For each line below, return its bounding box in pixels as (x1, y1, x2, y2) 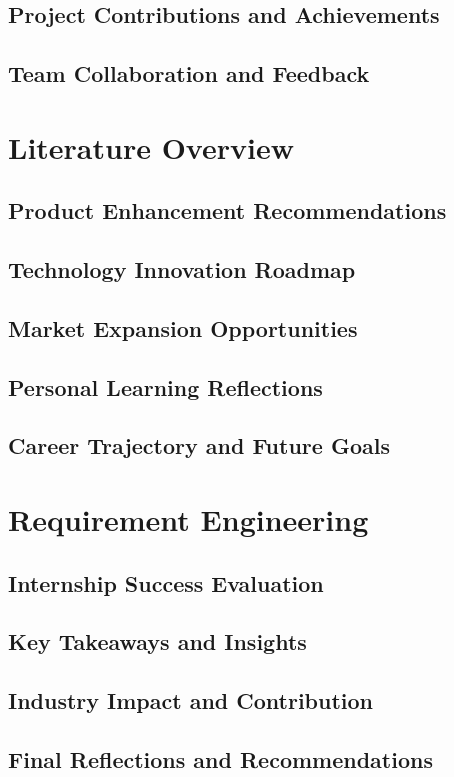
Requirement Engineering (8, 499, 369, 540)
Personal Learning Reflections (8, 371, 323, 402)
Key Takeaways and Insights (8, 626, 307, 657)
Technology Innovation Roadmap (8, 254, 356, 285)
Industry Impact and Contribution (8, 685, 374, 716)
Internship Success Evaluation (8, 567, 324, 598)
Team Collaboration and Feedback (8, 58, 370, 89)
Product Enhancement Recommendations (8, 195, 447, 226)
